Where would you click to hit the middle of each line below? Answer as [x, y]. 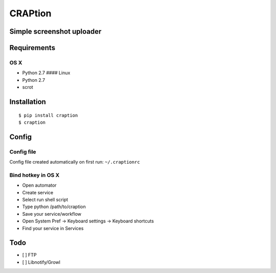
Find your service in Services [53, 228]
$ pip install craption [48, 115]
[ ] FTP [29, 255]
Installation [28, 101]
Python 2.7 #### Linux [46, 73]
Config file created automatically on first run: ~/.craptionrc [75, 162]
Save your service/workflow [52, 214]
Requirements [32, 48]
